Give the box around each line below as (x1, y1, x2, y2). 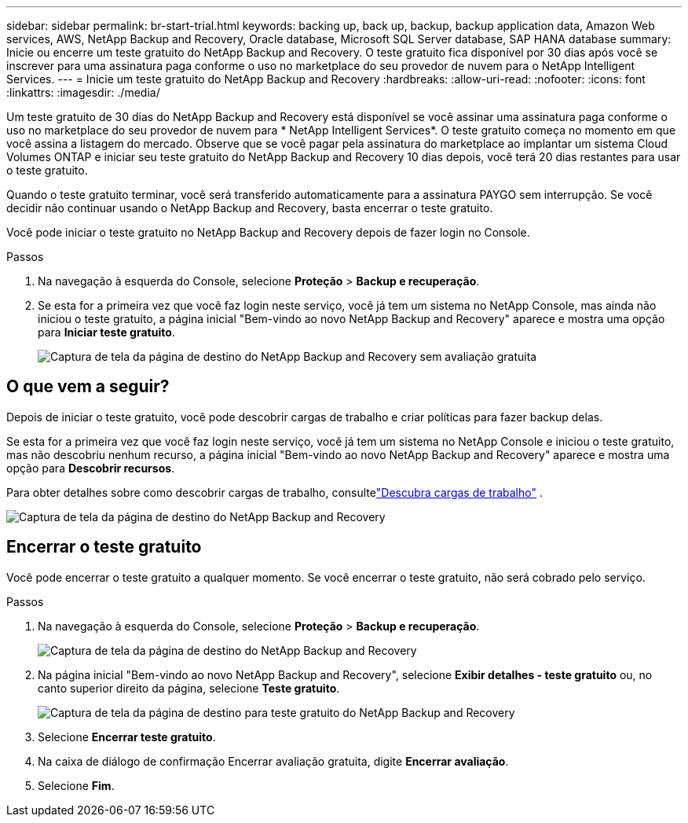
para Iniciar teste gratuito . (38, 325, 175, 339)
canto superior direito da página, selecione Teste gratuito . (38, 681, 340, 695)
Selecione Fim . (38, 778, 115, 792)
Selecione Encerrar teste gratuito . (38, 729, 216, 744)
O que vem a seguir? (6, 377, 170, 397)
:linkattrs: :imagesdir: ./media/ (6, 86, 160, 99)
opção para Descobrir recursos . (6, 461, 175, 475)
